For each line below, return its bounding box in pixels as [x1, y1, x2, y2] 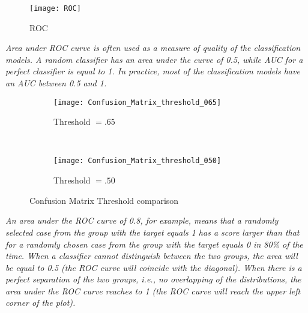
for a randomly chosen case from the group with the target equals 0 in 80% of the [5, 237, 303, 250]
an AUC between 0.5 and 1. [5, 77, 107, 89]
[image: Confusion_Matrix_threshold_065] [53, 98, 222, 107]
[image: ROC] [29, 4, 81, 13]
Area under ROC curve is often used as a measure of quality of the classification [5, 41, 301, 54]
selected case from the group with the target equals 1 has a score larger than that [5, 225, 300, 238]
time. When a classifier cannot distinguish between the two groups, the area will [5, 249, 298, 262]
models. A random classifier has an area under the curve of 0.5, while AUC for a [5, 53, 303, 65]
